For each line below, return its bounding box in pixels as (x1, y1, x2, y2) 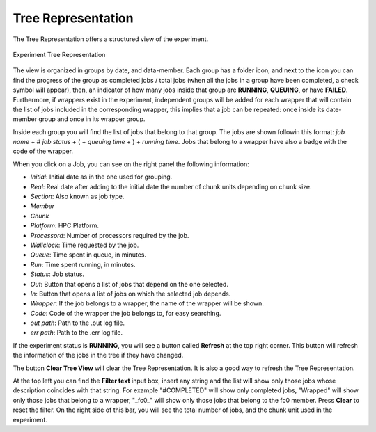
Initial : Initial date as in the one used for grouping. (30, 173, 173, 181)
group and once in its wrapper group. (38, 115, 146, 123)
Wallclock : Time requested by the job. (30, 241, 139, 249)
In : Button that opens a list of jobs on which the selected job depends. (30, 289, 231, 298)
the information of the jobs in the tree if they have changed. (13, 351, 184, 360)
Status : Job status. (30, 270, 85, 278)
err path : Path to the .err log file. (30, 328, 123, 337)
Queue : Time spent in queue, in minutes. (30, 250, 146, 259)
